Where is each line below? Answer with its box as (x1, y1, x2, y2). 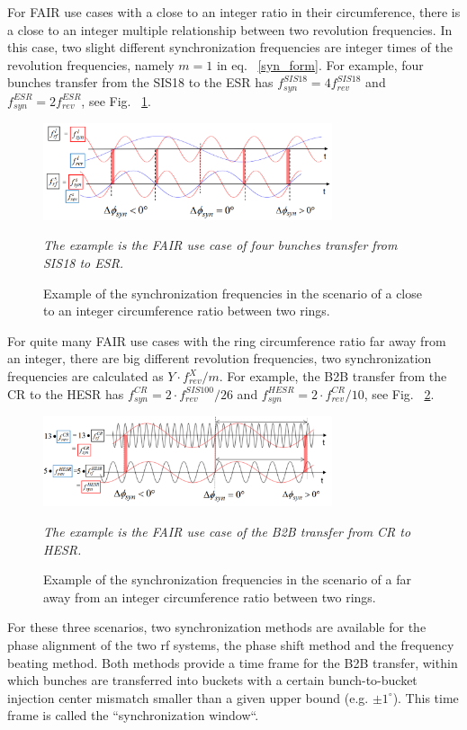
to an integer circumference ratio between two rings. (43, 301, 330, 320)
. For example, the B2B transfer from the (219, 367, 447, 386)
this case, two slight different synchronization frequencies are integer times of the (7, 38, 453, 57)
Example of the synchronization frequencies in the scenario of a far (43, 570, 411, 589)
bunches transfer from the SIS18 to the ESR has (7, 73, 274, 92)
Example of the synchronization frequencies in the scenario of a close (43, 283, 422, 302)
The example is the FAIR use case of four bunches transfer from (43, 236, 398, 254)
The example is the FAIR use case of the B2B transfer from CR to (43, 522, 411, 541)
